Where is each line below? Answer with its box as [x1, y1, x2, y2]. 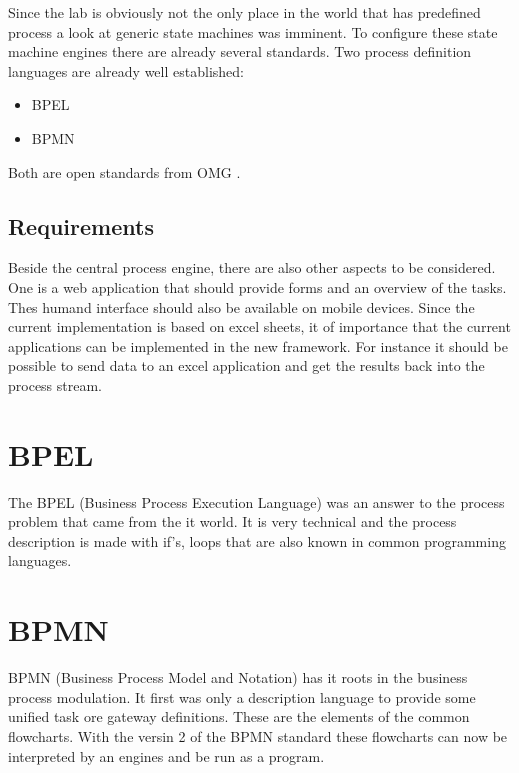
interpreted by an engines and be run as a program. [8, 745, 325, 766]
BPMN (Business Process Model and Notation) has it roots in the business [8, 667, 468, 688]
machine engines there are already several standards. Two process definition [8, 41, 472, 62]
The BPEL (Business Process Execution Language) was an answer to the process [8, 491, 505, 512]
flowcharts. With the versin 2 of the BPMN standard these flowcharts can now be [8, 725, 508, 746]
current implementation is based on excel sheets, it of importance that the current [8, 316, 511, 337]
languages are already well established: [8, 60, 244, 81]
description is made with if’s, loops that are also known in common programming [8, 530, 506, 551]
